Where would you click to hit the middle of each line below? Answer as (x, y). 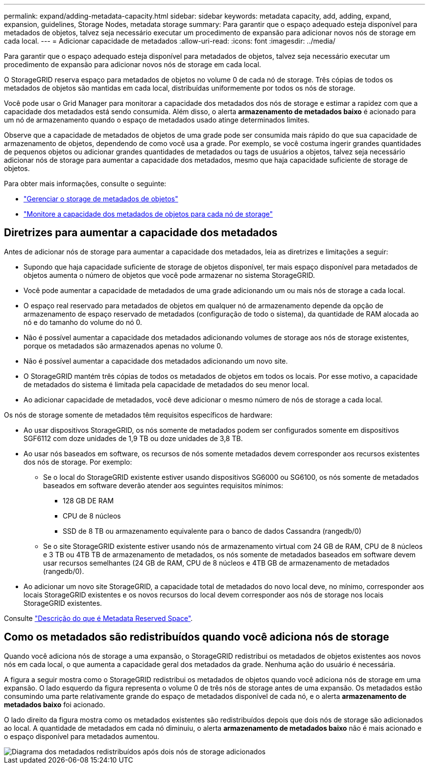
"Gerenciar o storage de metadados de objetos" (101, 199)
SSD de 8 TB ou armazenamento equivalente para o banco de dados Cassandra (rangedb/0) (212, 531)
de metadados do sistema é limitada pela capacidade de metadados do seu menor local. (166, 384)
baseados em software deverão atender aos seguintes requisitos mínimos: (163, 485)
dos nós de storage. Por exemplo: (78, 462)
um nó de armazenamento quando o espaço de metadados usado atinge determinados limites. (157, 120)
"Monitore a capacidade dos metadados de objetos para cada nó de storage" (148, 214)
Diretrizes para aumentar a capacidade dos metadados (141, 233)
